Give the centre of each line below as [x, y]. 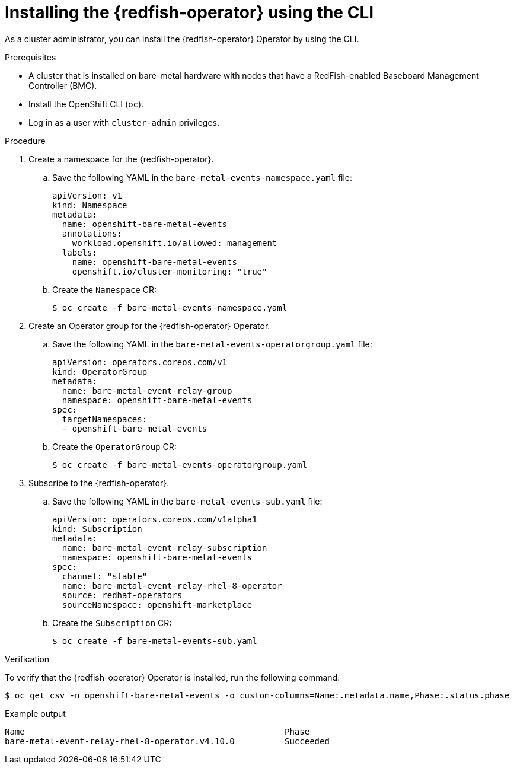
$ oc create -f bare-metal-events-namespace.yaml [170, 307]
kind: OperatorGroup [100, 371]
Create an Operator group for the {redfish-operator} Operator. [149, 326]
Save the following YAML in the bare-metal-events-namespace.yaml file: [202, 177]
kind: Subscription [97, 529]
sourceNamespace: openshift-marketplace [157, 604]
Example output [35, 713]
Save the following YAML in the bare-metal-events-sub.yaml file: [187, 501]
